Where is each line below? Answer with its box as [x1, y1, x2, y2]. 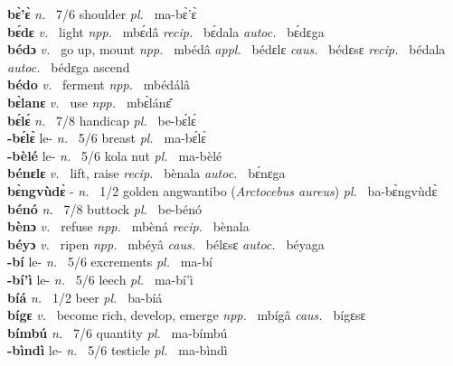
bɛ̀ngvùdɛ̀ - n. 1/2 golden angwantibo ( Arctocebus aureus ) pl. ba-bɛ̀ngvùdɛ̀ [7, 181, 438, 200]
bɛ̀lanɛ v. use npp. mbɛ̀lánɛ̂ [7, 92, 172, 111]
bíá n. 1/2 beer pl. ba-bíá [7, 287, 163, 306]
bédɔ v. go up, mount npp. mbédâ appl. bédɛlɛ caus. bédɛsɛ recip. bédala [7, 40, 446, 59]
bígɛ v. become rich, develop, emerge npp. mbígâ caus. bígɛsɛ [7, 305, 366, 324]
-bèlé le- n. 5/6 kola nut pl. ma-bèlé [7, 145, 222, 164]
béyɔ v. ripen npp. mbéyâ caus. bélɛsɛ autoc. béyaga [7, 234, 325, 253]
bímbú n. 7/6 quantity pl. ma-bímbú [7, 323, 228, 342]
